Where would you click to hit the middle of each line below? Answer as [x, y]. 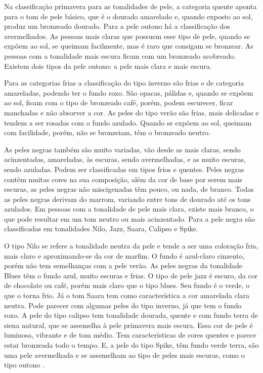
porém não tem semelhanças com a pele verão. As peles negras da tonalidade [123, 265]
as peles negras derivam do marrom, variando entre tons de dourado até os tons [127, 199]
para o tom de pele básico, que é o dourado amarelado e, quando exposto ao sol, [128, 16]
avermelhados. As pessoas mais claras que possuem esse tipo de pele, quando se [127, 36]
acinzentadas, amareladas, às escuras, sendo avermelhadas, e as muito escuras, [125, 159]
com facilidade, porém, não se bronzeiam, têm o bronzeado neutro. [107, 132]
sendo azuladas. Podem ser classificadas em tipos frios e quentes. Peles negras [124, 169]
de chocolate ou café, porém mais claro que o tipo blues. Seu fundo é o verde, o [127, 285]
